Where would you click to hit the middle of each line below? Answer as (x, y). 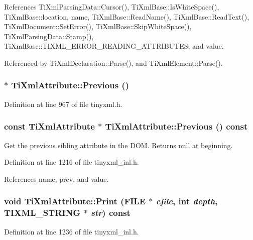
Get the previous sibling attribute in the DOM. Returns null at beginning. (118, 145)
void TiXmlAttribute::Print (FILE (75, 201)
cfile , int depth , (187, 201)
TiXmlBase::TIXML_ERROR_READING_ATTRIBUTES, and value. (114, 46)
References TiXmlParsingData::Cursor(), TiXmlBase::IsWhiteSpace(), (112, 7)
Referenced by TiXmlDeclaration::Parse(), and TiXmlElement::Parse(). (113, 63)
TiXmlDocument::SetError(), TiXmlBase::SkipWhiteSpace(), (98, 26)
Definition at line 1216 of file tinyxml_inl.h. (72, 162)
